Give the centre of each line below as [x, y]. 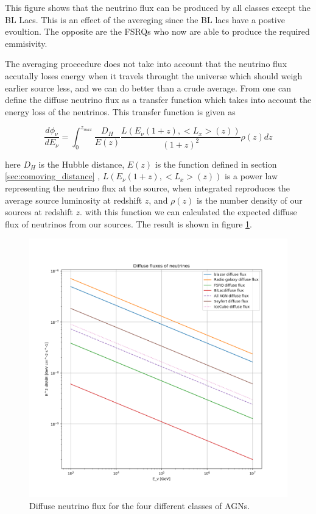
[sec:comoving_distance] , [53, 176]
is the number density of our [249, 200]
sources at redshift [39, 212]
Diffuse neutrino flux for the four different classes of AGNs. [140, 505]
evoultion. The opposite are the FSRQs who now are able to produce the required [157, 31]
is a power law [251, 176]
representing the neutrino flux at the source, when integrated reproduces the [147, 187]
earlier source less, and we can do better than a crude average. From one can [148, 87]
